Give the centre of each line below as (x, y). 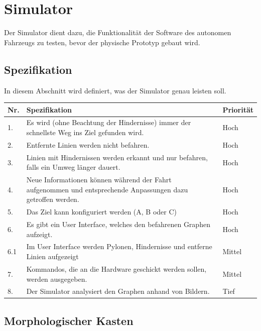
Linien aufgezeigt (52, 256)
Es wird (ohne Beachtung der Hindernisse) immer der (109, 122)
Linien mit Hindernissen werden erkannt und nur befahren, (117, 157)
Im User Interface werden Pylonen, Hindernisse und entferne (119, 246)
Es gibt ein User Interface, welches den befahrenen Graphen (118, 224)
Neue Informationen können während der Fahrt (99, 180)
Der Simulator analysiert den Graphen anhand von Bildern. (118, 291)
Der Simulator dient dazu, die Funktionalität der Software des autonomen (118, 32)
